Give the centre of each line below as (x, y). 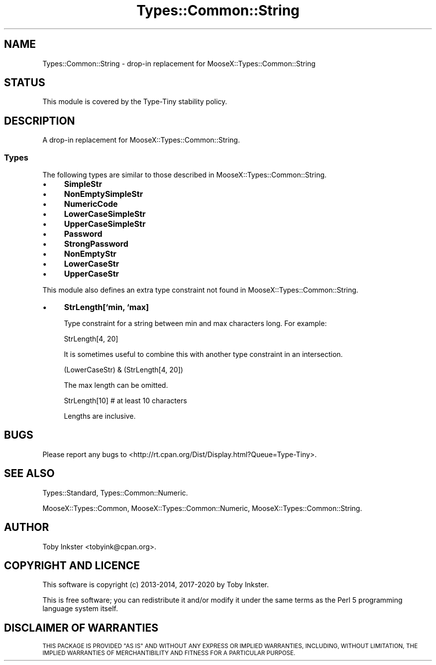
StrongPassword (96, 244)
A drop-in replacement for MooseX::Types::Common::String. (141, 140)
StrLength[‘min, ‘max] (107, 307)
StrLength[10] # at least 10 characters (125, 401)
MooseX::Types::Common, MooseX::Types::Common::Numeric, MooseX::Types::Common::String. (202, 508)
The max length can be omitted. (116, 385)
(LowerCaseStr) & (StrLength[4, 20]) (123, 370)
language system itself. (80, 609)
